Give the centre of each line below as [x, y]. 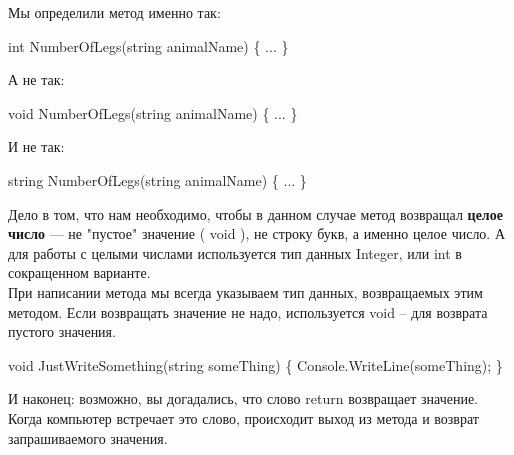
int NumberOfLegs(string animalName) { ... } [148, 45]
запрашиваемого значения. [88, 437]
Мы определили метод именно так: [114, 12]
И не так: [36, 146]
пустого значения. [62, 331]
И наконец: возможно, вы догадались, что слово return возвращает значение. [243, 398]
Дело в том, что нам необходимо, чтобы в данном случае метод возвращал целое [255, 213]
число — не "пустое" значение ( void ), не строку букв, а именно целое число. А [257, 233]
